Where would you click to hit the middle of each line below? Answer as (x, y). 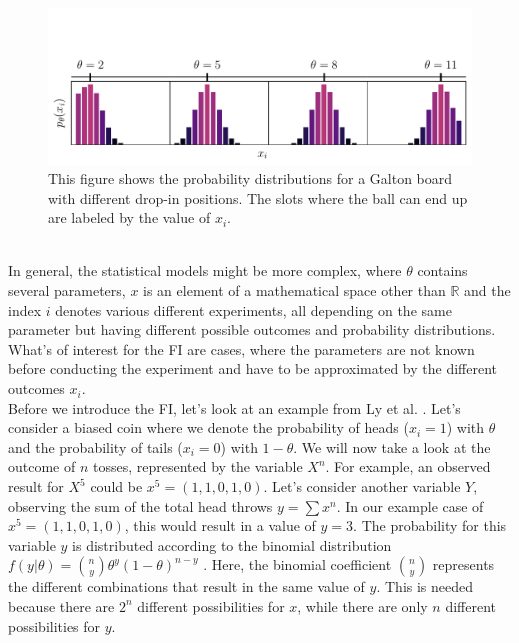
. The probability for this (430, 525)
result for (36, 486)
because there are (61, 605)
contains (442, 270)
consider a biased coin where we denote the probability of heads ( (208, 427)
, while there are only (362, 605)
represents (463, 564)
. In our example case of (410, 505)
